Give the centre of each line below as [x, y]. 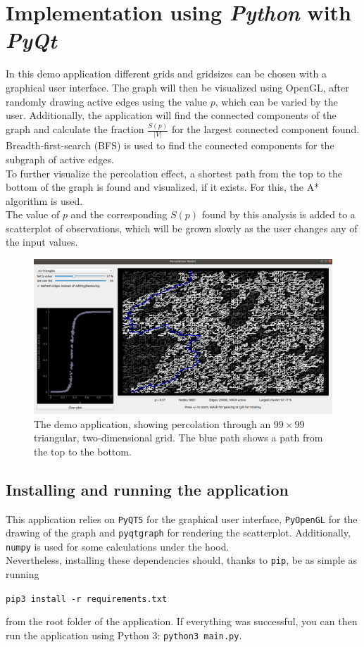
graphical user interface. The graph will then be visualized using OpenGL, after [177, 87]
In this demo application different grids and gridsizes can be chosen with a [166, 74]
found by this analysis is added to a [278, 214]
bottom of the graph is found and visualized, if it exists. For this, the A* [163, 187]
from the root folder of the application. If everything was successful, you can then [182, 621]
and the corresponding [119, 214]
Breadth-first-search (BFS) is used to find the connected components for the [170, 145]
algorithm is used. [44, 200]
